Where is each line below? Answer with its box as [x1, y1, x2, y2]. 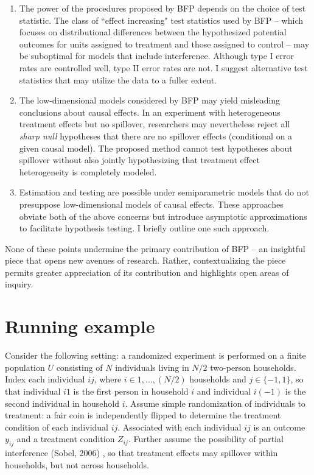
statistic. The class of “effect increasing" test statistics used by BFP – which [19, 13, 303, 26]
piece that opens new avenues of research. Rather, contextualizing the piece [5, 254, 286, 267]
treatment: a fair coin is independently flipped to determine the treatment [5, 409, 281, 421]
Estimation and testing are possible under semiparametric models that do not [19, 186, 309, 199]
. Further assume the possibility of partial [128, 432, 284, 445]
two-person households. [210, 361, 296, 373]
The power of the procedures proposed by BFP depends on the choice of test [19, 2, 306, 14]
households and [189, 373, 246, 385]
